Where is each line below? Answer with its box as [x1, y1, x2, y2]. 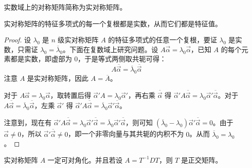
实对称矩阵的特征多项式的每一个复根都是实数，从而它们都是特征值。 [4, 18, 222, 28]
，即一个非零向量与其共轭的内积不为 [68, 129, 184, 139]
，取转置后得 [50, 90, 91, 100]
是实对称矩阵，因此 [27, 73, 89, 83]
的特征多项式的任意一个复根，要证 [108, 35, 217, 45]
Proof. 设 [4, 35, 31, 45]
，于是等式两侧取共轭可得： [77, 54, 166, 64]
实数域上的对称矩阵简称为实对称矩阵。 [4, 2, 126, 12]
